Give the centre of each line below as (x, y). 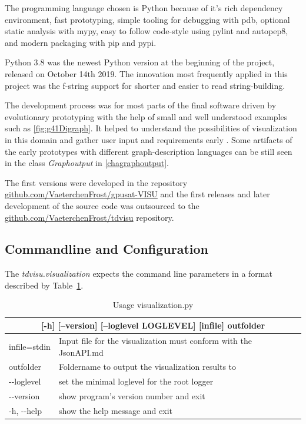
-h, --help (25, 410)
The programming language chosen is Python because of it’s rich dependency (144, 8)
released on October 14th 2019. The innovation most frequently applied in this (146, 73)
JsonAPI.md (81, 352)
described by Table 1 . (44, 285)
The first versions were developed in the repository (96, 182)
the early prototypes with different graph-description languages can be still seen (149, 151)
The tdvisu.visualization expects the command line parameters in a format (139, 274)
